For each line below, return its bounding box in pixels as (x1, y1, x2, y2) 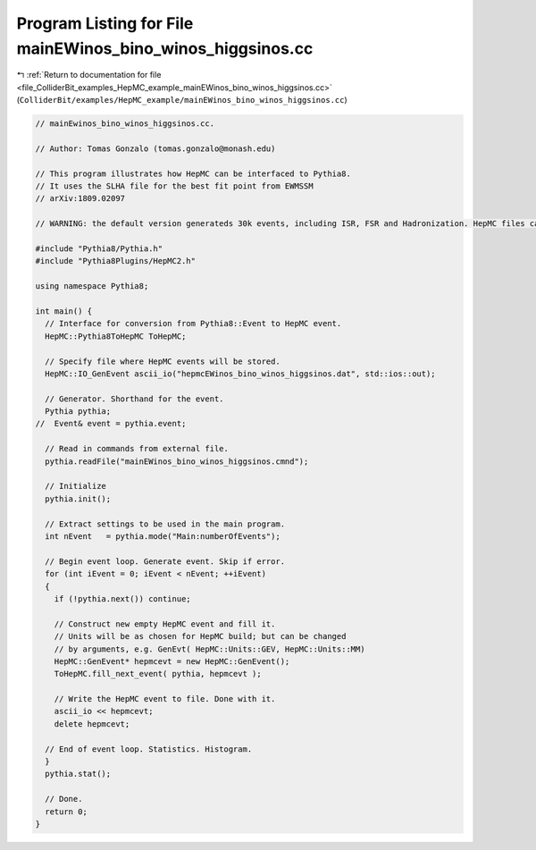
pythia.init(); (45, 493, 112, 504)
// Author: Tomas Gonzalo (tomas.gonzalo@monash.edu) (35, 143, 276, 154)
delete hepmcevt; (54, 719, 130, 728)
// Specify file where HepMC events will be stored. (45, 356, 281, 366)
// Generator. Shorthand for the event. (45, 393, 224, 404)
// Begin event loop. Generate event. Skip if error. (45, 556, 286, 567)
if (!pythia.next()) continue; (54, 593, 191, 603)
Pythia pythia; (45, 407, 112, 417)
